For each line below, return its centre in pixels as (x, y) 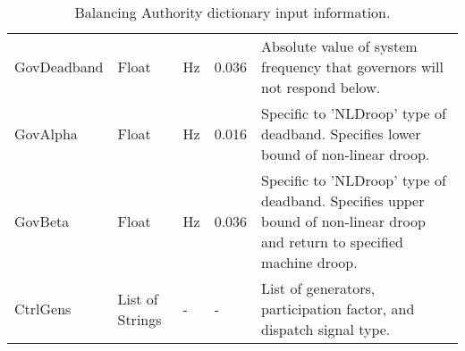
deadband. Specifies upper (343, 201)
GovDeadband (59, 67)
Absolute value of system (339, 46)
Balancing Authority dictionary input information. (232, 12)
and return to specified (332, 242)
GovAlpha (46, 134)
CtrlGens (43, 309)
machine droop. (309, 262)
